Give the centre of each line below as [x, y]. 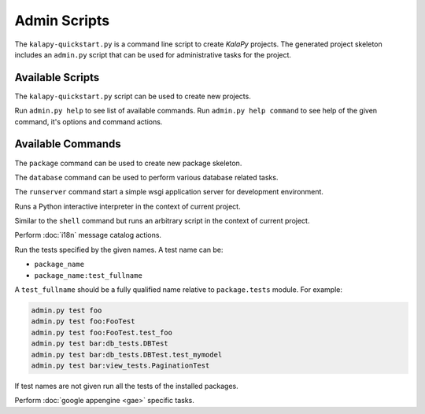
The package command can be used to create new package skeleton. [128, 163]
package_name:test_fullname [89, 275]
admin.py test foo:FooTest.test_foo [102, 332]
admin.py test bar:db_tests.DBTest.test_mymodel [127, 355]
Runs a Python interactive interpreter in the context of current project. [128, 206]
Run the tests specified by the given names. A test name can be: [119, 250]
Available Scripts [57, 78]
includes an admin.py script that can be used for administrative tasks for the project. [153, 54]
